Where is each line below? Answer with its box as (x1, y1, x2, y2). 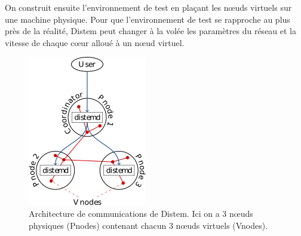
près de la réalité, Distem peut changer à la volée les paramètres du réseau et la (5, 25, 297, 37)
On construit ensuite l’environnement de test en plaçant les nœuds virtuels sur (5, 1, 292, 13)
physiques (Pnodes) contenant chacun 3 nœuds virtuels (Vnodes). (29, 219, 268, 231)
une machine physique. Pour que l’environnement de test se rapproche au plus (5, 13, 290, 25)
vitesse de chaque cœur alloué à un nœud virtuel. (5, 36, 185, 49)
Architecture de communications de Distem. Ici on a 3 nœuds (29, 207, 253, 219)
